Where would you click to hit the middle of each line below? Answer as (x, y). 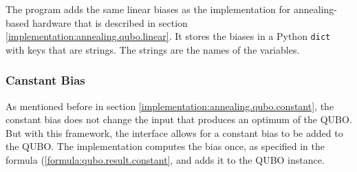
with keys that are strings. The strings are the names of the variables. (153, 49)
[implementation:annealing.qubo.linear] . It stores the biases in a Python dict (168, 36)
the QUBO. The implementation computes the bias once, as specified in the (165, 146)
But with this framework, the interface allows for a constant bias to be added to (174, 132)
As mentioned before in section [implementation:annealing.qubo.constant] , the (170, 106)
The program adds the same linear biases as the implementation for (148, 9)
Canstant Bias (45, 80)
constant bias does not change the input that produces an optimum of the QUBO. (179, 119)
